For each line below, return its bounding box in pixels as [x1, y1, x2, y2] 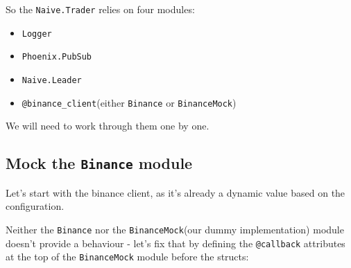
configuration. [6, 199, 65, 213]
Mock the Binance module [6, 152, 193, 174]
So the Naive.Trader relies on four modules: [6, 2, 195, 16]
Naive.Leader [22, 75, 82, 85]
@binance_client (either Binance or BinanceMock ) [22, 95, 237, 109]
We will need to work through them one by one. [6, 118, 209, 133]
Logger [22, 28, 52, 39]
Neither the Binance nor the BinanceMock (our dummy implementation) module [6, 222, 344, 236]
